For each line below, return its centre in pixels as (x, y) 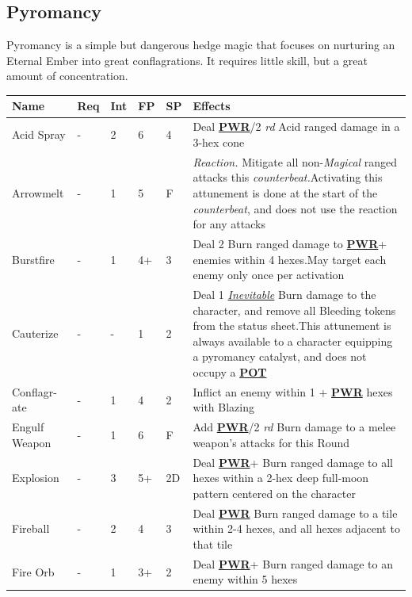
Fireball (31, 528)
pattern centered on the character (274, 493)
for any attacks (229, 224)
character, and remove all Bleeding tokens (294, 310)
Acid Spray (39, 134)
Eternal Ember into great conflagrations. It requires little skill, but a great (187, 60)
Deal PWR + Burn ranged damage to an (293, 563)
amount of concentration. (67, 76)
